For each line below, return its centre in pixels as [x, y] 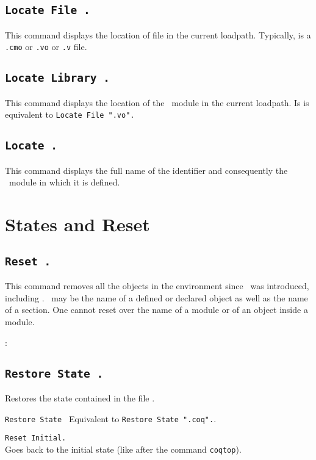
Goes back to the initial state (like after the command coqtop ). [123, 449]
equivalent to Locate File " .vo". [70, 114]
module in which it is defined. [64, 182]
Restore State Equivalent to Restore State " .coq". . [111, 418]
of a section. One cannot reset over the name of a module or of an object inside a [156, 310]
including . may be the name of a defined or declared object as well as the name [156, 297]
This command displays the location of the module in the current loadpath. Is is [157, 102]
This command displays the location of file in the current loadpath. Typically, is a [158, 34]
